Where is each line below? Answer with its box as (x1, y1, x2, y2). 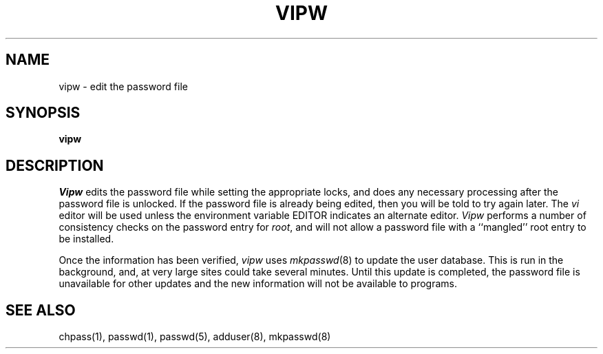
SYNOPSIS (6, 104, 81, 122)
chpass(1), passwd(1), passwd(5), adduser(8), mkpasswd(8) (59, 331, 331, 343)
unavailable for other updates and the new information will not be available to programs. (59, 278, 457, 290)
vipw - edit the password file (59, 80, 188, 92)
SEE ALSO (6, 301, 76, 319)
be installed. (59, 233, 114, 245)
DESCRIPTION (6, 156, 104, 174)
